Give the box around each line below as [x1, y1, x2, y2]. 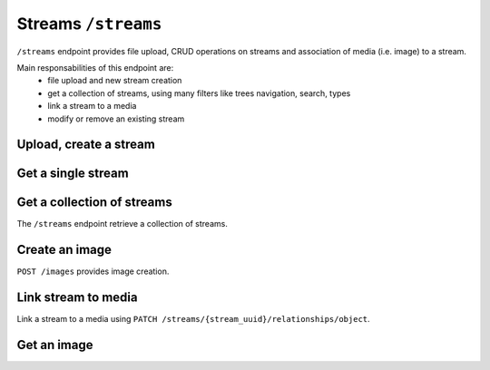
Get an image [16, 337, 93, 353]
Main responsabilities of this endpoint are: [16, 62, 174, 73]
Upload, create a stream [16, 137, 156, 152]
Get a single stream [16, 166, 129, 181]
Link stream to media [16, 290, 138, 306]
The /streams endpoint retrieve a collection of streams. [16, 219, 229, 229]
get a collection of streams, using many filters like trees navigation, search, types [47, 87, 351, 99]
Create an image [16, 242, 113, 258]
